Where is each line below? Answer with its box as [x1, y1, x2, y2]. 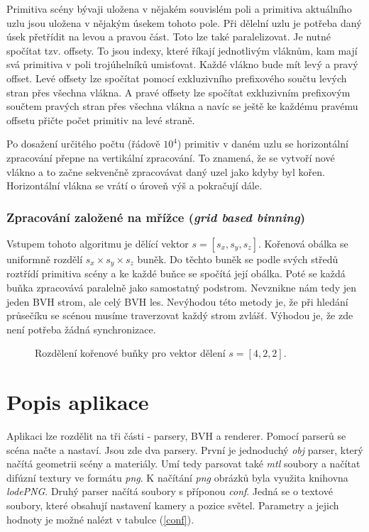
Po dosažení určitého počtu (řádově [6, 136, 160, 151]
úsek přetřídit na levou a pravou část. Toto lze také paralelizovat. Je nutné [6, 29, 331, 44]
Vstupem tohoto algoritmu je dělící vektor [6, 235, 189, 250]
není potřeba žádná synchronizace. [6, 321, 156, 336]
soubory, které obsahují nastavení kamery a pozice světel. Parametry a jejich [6, 498, 339, 513]
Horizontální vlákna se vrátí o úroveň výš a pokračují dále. [6, 178, 263, 193]
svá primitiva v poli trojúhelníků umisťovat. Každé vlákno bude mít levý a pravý [6, 57, 358, 72]
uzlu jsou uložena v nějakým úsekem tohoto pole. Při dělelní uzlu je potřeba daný [6, 15, 362, 30]
